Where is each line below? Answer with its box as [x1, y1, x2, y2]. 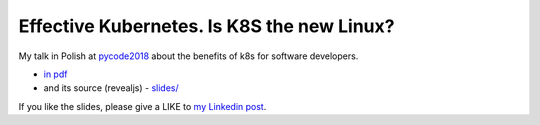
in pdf [43, 68, 68, 80]
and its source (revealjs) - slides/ [43, 82, 179, 94]
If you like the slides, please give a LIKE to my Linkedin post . [18, 100, 267, 112]
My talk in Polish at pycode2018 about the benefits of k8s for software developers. [18, 50, 359, 62]
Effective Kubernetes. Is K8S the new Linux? [18, 15, 395, 37]
